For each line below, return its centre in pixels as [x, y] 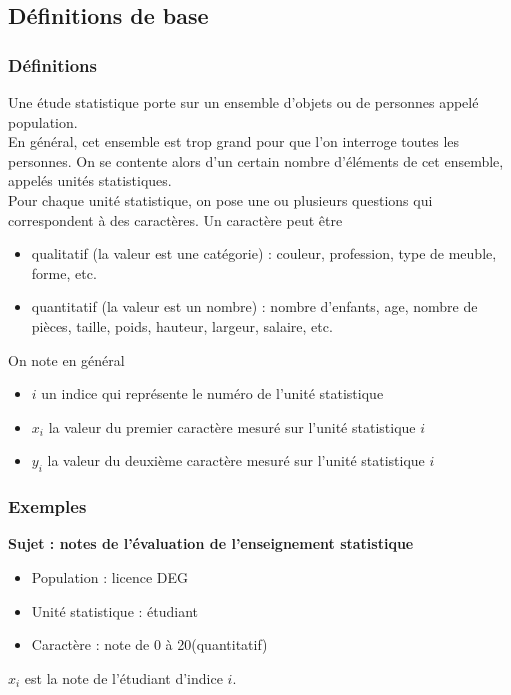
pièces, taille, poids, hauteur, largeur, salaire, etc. [182, 325]
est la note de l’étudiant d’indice [123, 677]
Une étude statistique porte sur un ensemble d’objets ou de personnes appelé [243, 102]
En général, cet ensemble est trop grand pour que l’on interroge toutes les [234, 141]
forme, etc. [64, 272]
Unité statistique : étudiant [115, 610]
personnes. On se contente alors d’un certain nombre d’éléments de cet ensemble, [256, 160]
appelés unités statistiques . [90, 180]
